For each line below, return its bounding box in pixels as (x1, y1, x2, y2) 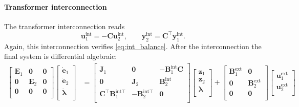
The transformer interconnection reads (4, 20, 125, 31)
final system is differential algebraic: (4, 51, 117, 61)
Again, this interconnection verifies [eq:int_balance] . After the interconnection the (4, 40, 262, 51)
